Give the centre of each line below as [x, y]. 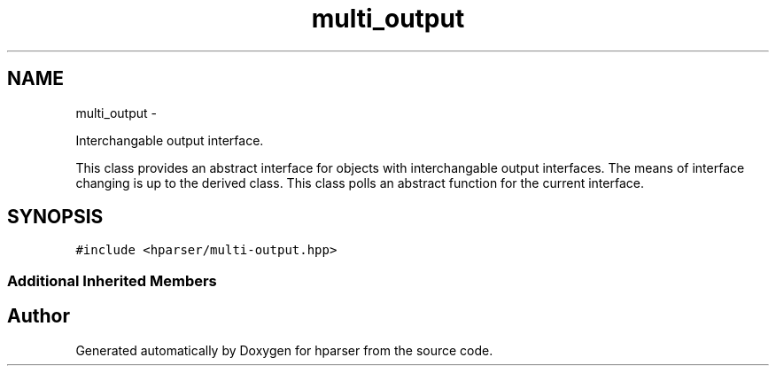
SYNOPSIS [55, 217]
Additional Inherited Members [112, 280]
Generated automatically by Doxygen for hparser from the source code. [284, 350]
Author [39, 316]
